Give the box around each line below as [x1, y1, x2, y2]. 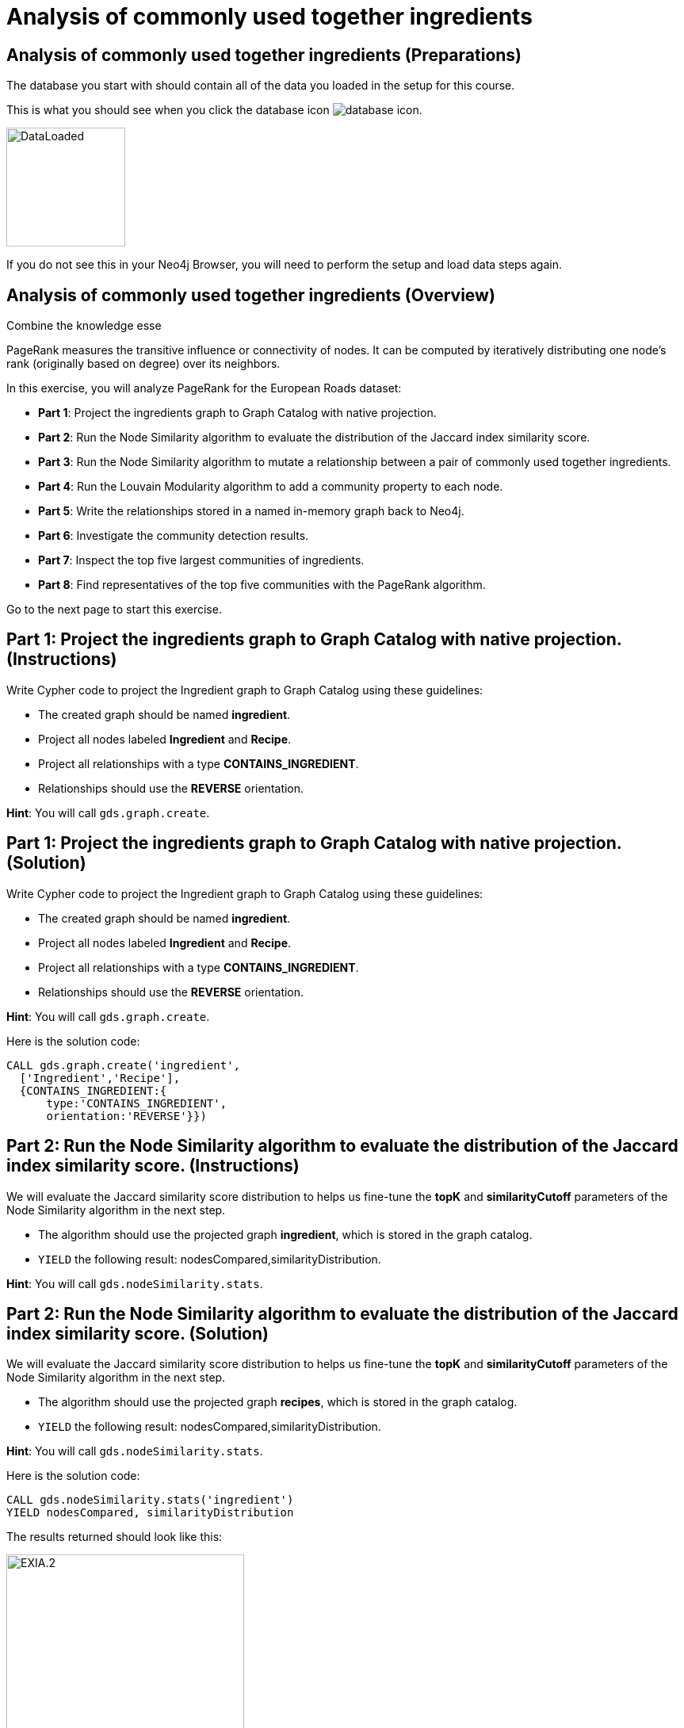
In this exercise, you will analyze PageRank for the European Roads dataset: [6, 381, 402, 396]
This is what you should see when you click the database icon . [6, 103, 422, 117]
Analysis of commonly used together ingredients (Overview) [6, 285, 495, 305]
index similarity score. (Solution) [6, 1323, 269, 1344]
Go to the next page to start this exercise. [6, 602, 222, 617]
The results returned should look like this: [6, 1530, 223, 1544]
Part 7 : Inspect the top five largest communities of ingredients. [38, 553, 365, 568]
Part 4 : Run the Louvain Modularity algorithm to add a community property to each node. [38, 480, 503, 494]
